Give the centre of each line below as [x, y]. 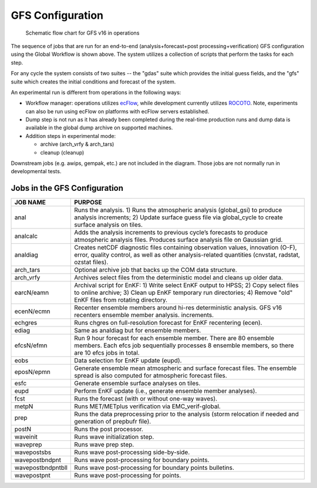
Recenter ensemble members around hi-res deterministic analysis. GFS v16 [178, 308]
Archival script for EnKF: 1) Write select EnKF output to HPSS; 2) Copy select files [186, 285]
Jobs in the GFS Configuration [67, 188]
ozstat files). [91, 262]
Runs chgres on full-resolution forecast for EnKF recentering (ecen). [168, 323]
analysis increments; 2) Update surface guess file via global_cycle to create [178, 217]
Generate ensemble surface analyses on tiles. [137, 383]
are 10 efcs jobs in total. [107, 353]
